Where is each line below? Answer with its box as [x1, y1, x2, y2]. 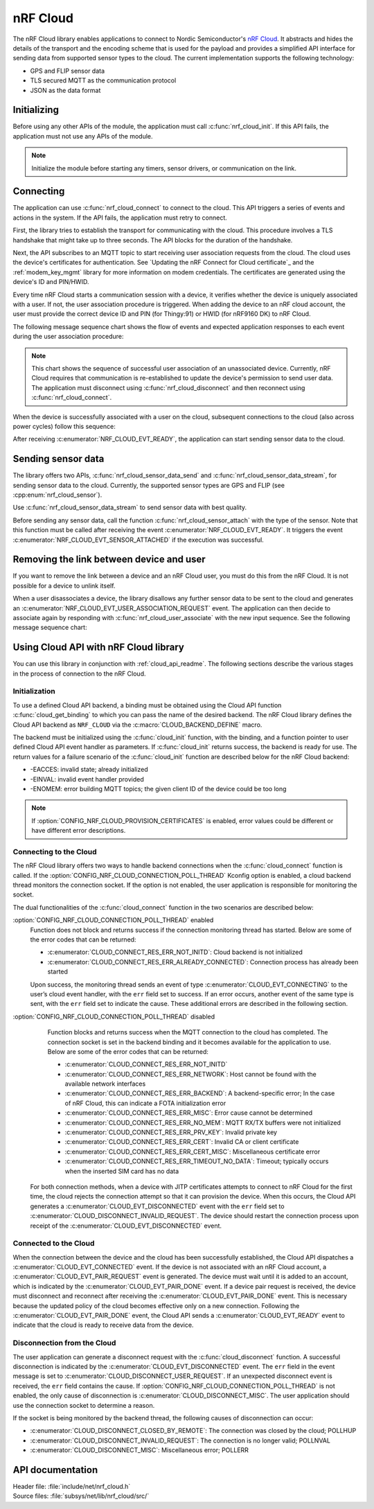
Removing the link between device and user [12, 554, 206, 565]
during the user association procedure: [12, 333, 124, 341]
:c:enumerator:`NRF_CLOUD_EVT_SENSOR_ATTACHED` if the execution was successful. [12, 536, 265, 544]
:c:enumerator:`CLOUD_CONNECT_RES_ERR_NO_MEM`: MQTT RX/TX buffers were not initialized [64, 1118, 341, 1127]
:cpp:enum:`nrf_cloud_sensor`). [12, 491, 103, 499]
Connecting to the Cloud [12, 847, 97, 856]
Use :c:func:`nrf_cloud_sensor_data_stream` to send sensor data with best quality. [12, 503, 247, 512]
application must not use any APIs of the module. [12, 132, 153, 140]
